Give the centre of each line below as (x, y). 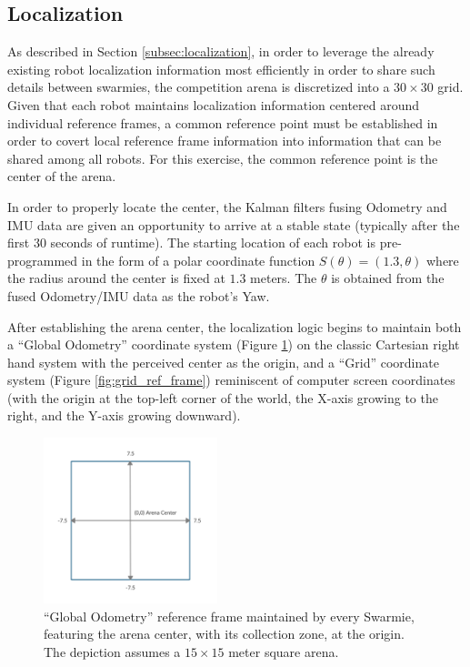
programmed (43, 260)
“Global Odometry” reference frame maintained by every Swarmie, (229, 616)
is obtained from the (388, 278)
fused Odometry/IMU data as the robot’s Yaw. (139, 295)
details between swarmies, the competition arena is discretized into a (199, 87)
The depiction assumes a (112, 651)
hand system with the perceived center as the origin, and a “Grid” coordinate (223, 362)
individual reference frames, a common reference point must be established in (223, 122)
